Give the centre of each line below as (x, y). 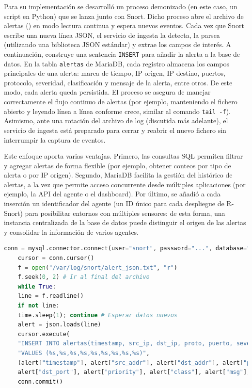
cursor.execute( (44, 334)
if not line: (39, 306)
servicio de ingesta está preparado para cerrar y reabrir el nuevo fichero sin (115, 130)
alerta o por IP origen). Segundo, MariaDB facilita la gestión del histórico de (118, 175)
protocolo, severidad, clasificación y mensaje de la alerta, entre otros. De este (118, 82)
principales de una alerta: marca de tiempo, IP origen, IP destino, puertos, (115, 73)
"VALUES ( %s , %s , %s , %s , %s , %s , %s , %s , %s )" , (84, 353)
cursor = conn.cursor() (56, 258)
